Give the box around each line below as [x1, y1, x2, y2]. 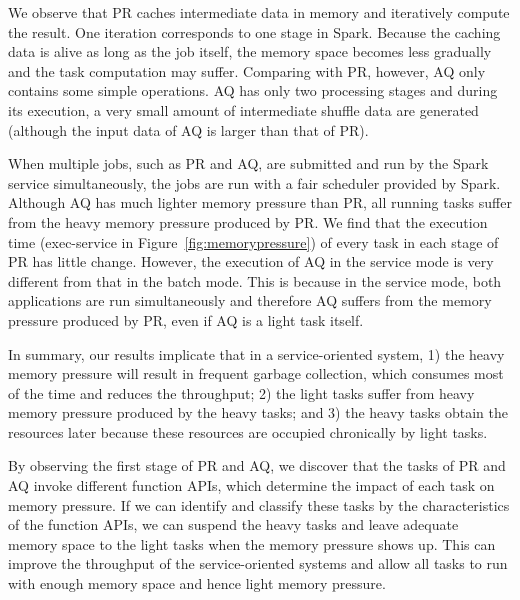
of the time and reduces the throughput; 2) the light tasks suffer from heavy [8, 382, 475, 403]
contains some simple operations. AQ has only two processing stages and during [8, 80, 498, 101]
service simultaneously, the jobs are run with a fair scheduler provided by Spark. [8, 172, 501, 193]
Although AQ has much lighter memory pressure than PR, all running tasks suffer [8, 192, 512, 213]
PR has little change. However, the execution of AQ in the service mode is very [8, 251, 494, 272]
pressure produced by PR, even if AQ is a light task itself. [8, 309, 364, 330]
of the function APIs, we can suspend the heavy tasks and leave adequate [8, 514, 459, 535]
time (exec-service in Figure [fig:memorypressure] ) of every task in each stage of [8, 231, 499, 252]
